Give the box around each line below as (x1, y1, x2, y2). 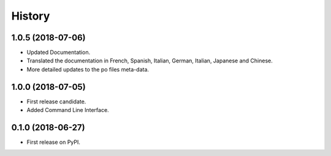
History (11, 9, 50, 23)
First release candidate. (26, 98, 86, 105)
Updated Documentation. (26, 49, 91, 56)
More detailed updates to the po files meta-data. (26, 65, 150, 73)
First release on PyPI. (26, 138, 81, 146)
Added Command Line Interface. (26, 106, 110, 114)
